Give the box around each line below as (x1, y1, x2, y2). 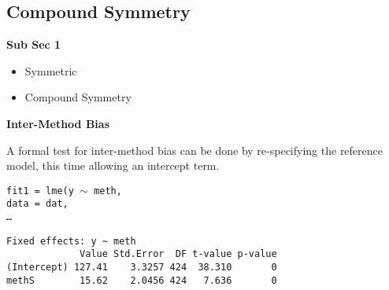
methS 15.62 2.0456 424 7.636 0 (6, 274, 277, 286)
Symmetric (24, 62, 77, 79)
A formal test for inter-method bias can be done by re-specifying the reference (6, 141, 383, 158)
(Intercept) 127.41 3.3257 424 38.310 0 (6, 262, 277, 273)
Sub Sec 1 (6, 36, 61, 53)
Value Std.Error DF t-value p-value (80, 248, 277, 260)
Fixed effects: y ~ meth (6, 235, 136, 247)
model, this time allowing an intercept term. (6, 157, 220, 174)
